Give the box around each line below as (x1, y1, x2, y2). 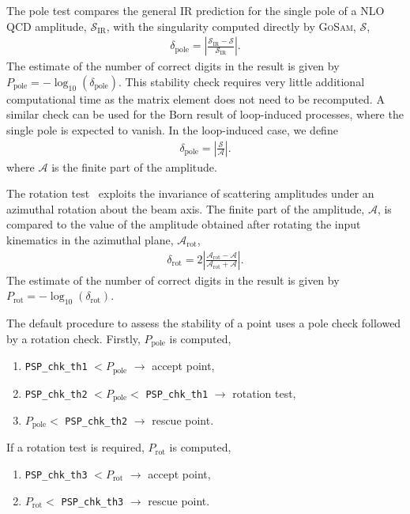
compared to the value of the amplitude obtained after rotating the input (6, 216, 361, 232)
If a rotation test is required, (6, 439, 145, 455)
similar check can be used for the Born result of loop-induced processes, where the (6, 106, 404, 123)
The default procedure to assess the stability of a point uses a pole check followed (6, 315, 401, 331)
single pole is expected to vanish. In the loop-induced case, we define (6, 122, 338, 138)
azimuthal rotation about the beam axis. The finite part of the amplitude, (6, 200, 365, 217)
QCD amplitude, (6, 17, 87, 34)
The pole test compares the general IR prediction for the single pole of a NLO (6, 2, 385, 18)
